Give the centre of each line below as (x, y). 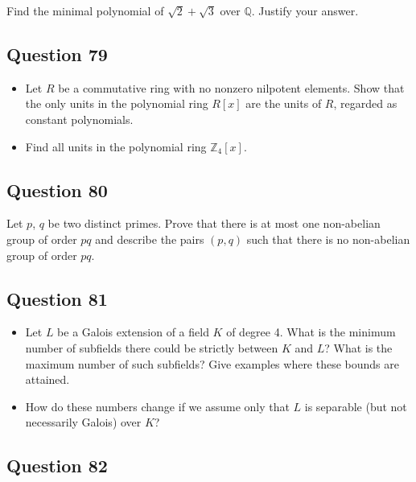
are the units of (284, 103)
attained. (47, 379)
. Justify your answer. (305, 10)
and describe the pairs (150, 239)
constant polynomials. (79, 119)
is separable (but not (356, 406)
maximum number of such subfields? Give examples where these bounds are (212, 363)
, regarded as (365, 103)
